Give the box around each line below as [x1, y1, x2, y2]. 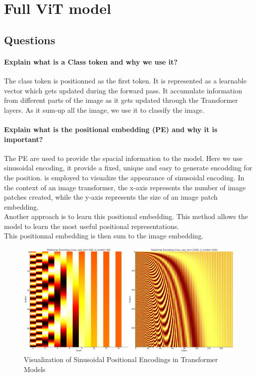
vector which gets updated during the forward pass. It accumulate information [4, 85, 242, 95]
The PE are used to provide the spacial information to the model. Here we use [4, 152, 243, 163]
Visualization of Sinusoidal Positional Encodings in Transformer [24, 354, 218, 365]
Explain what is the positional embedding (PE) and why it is [4, 124, 218, 134]
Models [24, 364, 46, 374]
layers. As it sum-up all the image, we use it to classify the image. [4, 104, 204, 115]
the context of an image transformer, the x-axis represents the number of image [4, 182, 246, 192]
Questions [4, 32, 56, 47]
